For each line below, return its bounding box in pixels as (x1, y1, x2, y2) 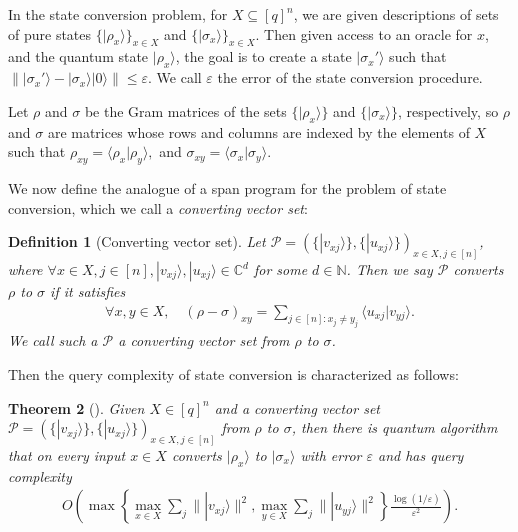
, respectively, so (398, 100, 499, 121)
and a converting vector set (214, 397, 381, 418)
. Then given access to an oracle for (255, 23, 473, 44)
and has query (378, 445, 464, 466)
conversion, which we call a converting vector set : (8, 197, 308, 218)
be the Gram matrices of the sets (84, 100, 287, 121)
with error (300, 445, 362, 466)
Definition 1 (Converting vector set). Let (8, 231, 266, 252)
